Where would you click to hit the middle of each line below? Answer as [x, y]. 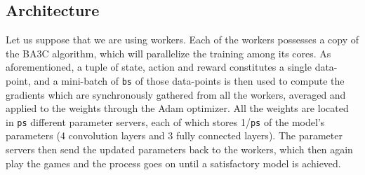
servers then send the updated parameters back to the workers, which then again [179, 149]
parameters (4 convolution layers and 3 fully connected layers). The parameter [174, 135]
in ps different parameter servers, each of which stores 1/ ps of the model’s [165, 121]
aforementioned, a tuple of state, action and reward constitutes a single [159, 67]
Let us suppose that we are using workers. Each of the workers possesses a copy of [182, 40]
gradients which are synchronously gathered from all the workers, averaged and [176, 94]
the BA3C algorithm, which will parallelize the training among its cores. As [168, 53]
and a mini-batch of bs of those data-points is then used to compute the [189, 80]
